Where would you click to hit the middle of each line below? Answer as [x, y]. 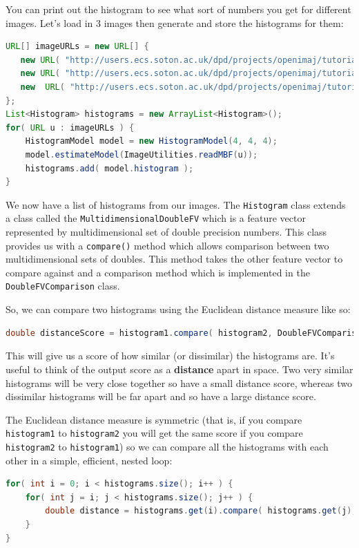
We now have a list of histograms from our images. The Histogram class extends [176, 204]
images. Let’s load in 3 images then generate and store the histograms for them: [175, 22]
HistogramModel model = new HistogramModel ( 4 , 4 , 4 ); [151, 141]
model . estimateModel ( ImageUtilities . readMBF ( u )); [142, 154]
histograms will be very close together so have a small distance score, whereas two [179, 382]
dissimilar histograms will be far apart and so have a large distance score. [161, 396]
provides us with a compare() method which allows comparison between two [167, 245]
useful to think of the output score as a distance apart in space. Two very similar [179, 369]
